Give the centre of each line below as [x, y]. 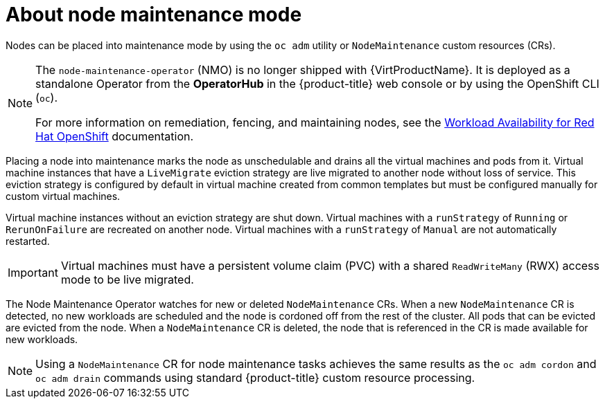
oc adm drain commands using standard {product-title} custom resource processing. [255, 377]
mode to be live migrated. [127, 279]
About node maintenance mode [154, 15]
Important [33, 272]
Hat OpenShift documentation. [115, 136]
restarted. [28, 241]
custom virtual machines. [63, 196]
